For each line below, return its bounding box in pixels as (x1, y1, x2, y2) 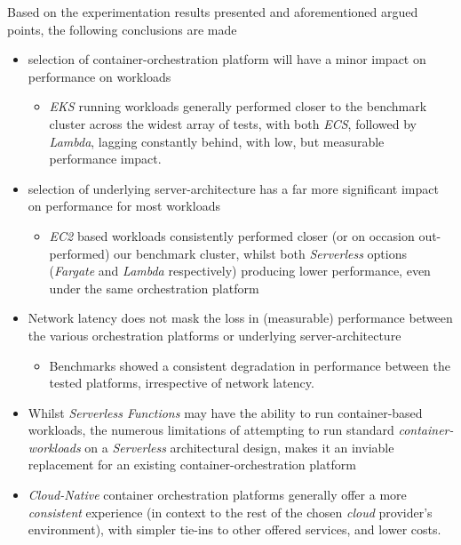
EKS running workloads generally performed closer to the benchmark (49, 97, 427, 116)
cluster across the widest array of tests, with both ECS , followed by (49, 114, 417, 132)
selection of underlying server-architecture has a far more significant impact (28, 179, 439, 197)
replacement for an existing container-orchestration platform (28, 455, 356, 474)
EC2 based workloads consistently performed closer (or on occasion (49, 226, 415, 244)
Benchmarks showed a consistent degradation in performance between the (49, 356, 450, 374)
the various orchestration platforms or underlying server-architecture (28, 325, 401, 344)
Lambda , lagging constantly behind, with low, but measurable (49, 132, 385, 150)
